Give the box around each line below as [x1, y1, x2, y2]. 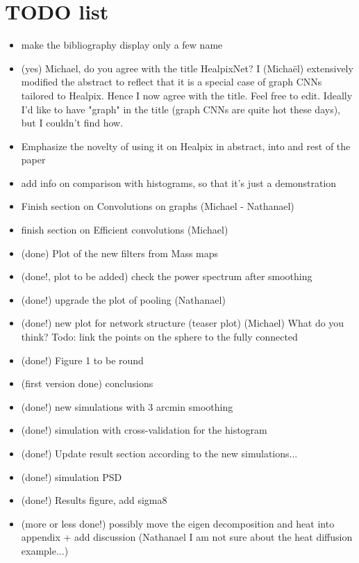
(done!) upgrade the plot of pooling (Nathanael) [21, 292, 226, 307]
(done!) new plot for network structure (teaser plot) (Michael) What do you [21, 316, 344, 330]
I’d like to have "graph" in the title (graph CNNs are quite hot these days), [21, 101, 340, 116]
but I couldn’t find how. [21, 115, 124, 130]
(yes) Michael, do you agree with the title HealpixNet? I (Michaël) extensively [21, 60, 353, 75]
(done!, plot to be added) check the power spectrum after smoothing [21, 269, 312, 284]
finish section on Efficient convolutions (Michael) [21, 222, 228, 237]
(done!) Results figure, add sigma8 [21, 493, 167, 507]
